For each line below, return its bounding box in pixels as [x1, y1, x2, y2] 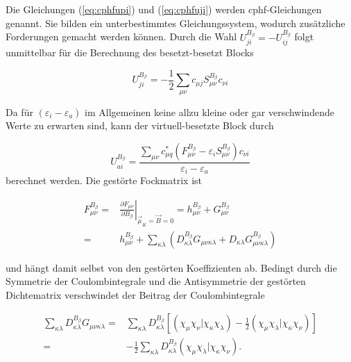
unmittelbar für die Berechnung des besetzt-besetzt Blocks [6, 45, 254, 60]
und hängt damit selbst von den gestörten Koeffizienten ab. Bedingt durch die [6, 260, 337, 274]
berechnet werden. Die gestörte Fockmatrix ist [6, 173, 203, 188]
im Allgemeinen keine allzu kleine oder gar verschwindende [85, 104, 334, 119]
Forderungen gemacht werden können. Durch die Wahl [6, 29, 237, 44]
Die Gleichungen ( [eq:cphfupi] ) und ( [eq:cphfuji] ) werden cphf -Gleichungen [6, 2, 322, 16]
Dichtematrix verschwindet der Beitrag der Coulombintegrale [6, 287, 265, 302]
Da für [6, 104, 33, 119]
